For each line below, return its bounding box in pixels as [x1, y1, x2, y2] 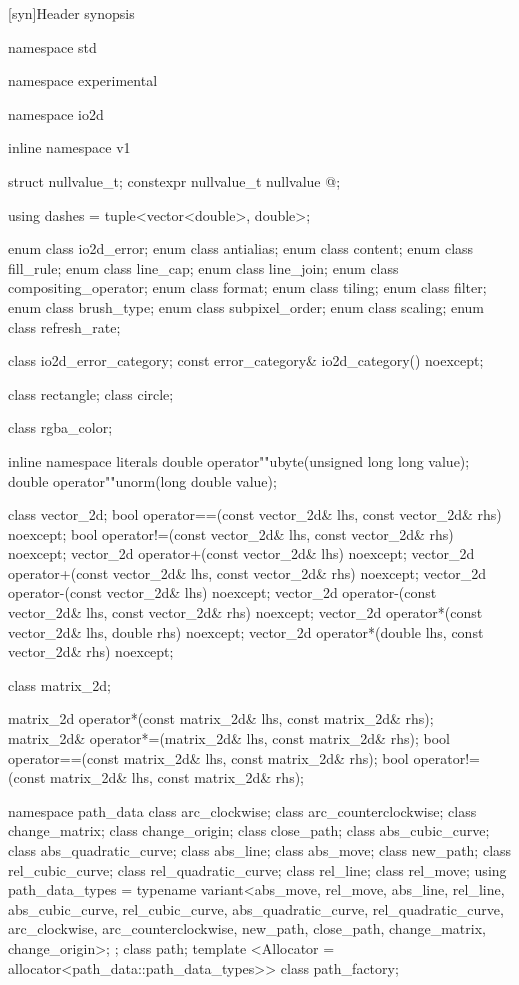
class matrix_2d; [8, 674, 111, 695]
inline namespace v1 [8, 137, 131, 158]
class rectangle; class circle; [8, 383, 174, 404]
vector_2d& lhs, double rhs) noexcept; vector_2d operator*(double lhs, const [8, 621, 484, 642]
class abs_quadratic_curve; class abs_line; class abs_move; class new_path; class [8, 840, 512, 860]
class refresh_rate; [8, 316, 121, 337]
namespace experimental [8, 70, 158, 91]
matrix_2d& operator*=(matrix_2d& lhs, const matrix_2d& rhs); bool [8, 728, 450, 749]
